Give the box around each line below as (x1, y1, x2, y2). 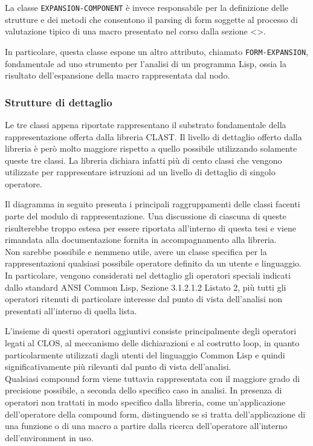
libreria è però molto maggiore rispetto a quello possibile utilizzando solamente (5, 142, 297, 155)
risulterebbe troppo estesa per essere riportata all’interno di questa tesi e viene (5, 221, 296, 234)
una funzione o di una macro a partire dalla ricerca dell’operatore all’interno (5, 419, 288, 432)
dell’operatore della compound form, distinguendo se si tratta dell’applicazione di (5, 407, 306, 420)
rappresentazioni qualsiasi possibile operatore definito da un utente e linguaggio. (5, 257, 302, 270)
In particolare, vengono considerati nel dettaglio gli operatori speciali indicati (5, 269, 291, 282)
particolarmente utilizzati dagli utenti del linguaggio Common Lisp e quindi (5, 348, 285, 361)
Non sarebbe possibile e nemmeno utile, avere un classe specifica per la (5, 245, 267, 257)
